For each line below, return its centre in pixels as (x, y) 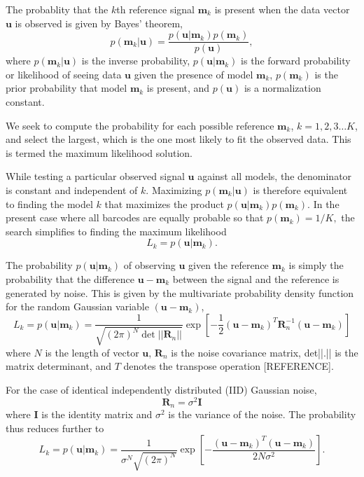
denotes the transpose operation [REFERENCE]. (229, 366)
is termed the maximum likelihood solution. (99, 152)
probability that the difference (70, 278)
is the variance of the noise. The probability (262, 414)
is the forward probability (296, 61)
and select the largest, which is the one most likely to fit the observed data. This (178, 139)
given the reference (229, 265)
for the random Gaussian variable (77, 306)
